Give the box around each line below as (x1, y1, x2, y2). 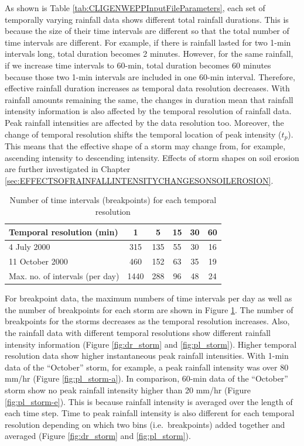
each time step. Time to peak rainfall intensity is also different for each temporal (5, 407, 295, 419)
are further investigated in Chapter (5, 163, 131, 175)
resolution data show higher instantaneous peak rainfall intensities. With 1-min (5, 349, 289, 362)
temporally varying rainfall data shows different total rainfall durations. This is (5, 13, 289, 25)
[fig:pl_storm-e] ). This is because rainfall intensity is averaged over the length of (5, 395, 293, 407)
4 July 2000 (9, 241, 50, 253)
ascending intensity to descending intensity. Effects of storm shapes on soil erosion (5, 151, 299, 163)
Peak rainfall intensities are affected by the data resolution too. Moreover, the (5, 116, 284, 128)
